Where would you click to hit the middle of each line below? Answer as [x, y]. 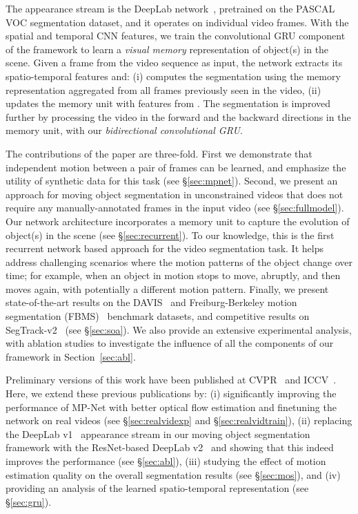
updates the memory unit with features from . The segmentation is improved [168, 103]
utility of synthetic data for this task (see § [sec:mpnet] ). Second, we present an [172, 181]
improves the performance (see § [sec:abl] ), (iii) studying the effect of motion [166, 461]
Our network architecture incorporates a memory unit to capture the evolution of [178, 221]
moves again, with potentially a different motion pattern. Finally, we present [167, 288]
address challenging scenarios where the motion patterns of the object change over [179, 261]
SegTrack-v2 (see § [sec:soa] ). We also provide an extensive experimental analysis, [179, 329]
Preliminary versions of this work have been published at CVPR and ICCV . [171, 380]
